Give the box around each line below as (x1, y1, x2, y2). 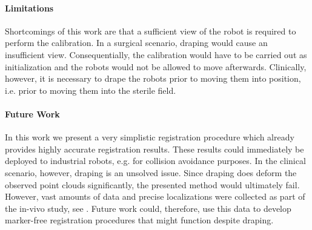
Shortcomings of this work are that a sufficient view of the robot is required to (5, 24, 296, 37)
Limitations (5, 1, 54, 14)
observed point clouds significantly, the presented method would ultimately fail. (5, 178, 300, 191)
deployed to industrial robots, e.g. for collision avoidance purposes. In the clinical (5, 154, 306, 167)
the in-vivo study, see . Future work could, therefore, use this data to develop (5, 202, 291, 214)
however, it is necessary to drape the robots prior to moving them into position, (5, 72, 301, 85)
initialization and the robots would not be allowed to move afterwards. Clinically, (5, 60, 307, 73)
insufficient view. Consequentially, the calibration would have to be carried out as (5, 48, 307, 61)
